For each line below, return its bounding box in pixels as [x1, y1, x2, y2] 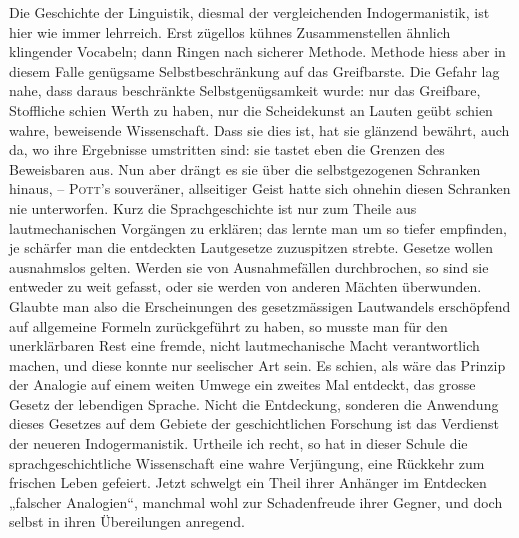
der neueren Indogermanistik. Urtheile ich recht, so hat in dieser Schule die [9, 433, 468, 454]
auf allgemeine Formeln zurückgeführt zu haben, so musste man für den [9, 315, 448, 336]
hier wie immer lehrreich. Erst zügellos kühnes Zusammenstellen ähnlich [9, 21, 451, 42]
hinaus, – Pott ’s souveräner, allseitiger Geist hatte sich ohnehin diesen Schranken [9, 178, 511, 199]
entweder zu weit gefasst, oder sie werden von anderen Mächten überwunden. [9, 276, 482, 297]
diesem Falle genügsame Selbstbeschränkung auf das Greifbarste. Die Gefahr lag [9, 60, 500, 81]
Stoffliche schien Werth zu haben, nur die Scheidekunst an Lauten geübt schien [9, 99, 493, 120]
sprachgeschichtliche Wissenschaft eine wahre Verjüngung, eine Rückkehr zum [9, 452, 485, 473]
